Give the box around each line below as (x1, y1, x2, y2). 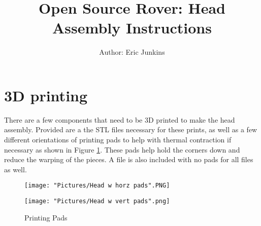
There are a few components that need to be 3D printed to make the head (4, 114, 235, 125)
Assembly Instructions (52, 17, 212, 38)
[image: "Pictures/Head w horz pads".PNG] (24, 182, 170, 190)
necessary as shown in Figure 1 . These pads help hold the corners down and (4, 144, 240, 155)
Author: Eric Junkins (99, 47, 165, 57)
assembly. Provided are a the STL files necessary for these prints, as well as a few (4, 124, 257, 135)
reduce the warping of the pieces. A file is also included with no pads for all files (4, 154, 253, 165)
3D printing (4, 85, 88, 105)
